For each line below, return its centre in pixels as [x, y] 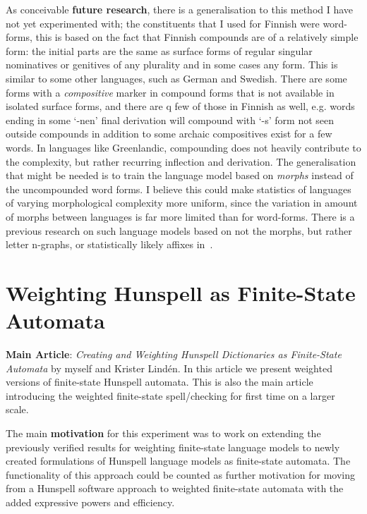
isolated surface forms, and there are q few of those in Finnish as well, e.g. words [180, 106]
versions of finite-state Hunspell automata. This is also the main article [160, 382]
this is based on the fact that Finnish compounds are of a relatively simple [197, 37]
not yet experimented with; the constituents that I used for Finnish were [163, 23]
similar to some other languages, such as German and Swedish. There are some [176, 78]
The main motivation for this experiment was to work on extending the [163, 433]
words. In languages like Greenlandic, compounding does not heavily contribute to [183, 147]
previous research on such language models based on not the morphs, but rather [179, 230]
